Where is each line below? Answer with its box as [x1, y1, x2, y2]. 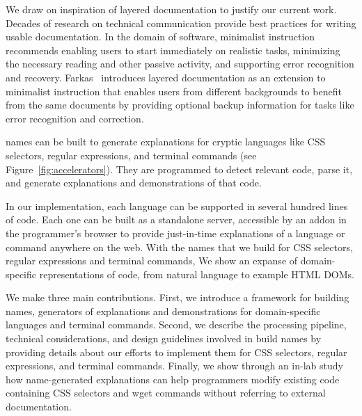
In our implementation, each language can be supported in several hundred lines [6, 198, 348, 213]
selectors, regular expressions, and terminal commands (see [6, 147, 257, 162]
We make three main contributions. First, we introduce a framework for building [6, 290, 349, 305]
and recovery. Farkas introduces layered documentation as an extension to [6, 70, 326, 84]
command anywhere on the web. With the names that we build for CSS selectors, [6, 239, 353, 254]
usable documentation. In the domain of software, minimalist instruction [6, 29, 315, 44]
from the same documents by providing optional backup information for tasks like [6, 97, 354, 112]
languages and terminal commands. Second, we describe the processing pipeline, [6, 317, 347, 332]
